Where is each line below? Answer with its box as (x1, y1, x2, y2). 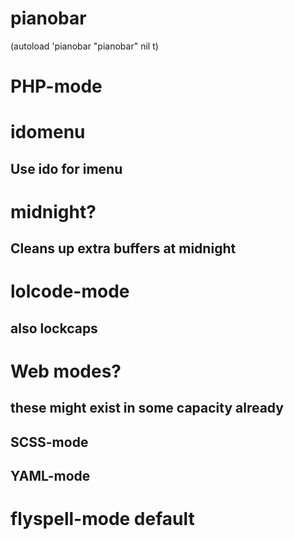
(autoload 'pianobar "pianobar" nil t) (10, 40, 159, 52)
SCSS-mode (10, 433, 89, 451)
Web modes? (10, 360, 122, 383)
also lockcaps (10, 320, 98, 337)
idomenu (10, 121, 86, 144)
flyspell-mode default (10, 508, 195, 531)
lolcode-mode (10, 280, 130, 303)
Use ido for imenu (10, 160, 123, 177)
